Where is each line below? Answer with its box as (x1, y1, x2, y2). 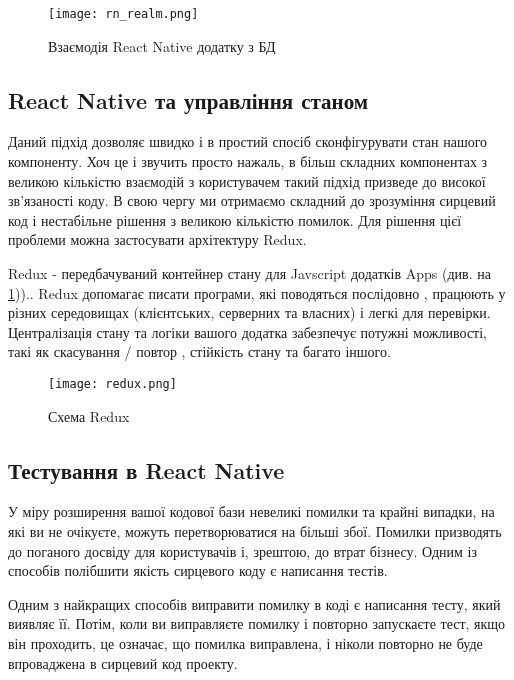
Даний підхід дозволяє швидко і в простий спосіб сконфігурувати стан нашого (8, 131, 488, 152)
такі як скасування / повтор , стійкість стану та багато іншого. (8, 341, 391, 362)
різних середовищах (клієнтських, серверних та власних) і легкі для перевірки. (8, 302, 491, 323)
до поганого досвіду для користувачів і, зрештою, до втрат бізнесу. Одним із (8, 540, 478, 561)
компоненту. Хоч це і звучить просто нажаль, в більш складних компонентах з (8, 151, 488, 172)
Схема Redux (48, 405, 130, 426)
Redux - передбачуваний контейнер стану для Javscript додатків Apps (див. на (8, 263, 491, 284)
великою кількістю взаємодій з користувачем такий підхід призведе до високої (8, 170, 486, 191)
